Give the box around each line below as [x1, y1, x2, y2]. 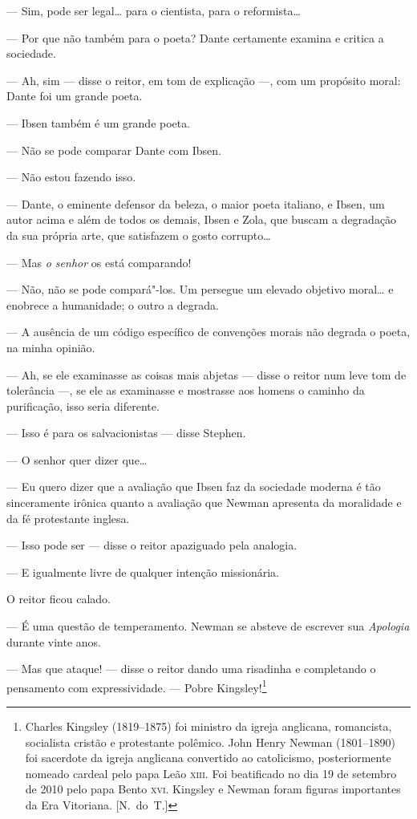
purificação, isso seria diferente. [6, 397, 160, 414]
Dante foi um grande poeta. [6, 87, 143, 104]
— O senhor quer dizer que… [6, 451, 148, 468]
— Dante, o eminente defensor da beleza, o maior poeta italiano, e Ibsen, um [6, 195, 385, 212]
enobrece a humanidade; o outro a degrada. [6, 296, 219, 313]
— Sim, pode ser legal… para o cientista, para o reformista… [6, 2, 301, 18]
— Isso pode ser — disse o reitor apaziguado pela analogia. [6, 537, 298, 553]
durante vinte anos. [6, 633, 101, 650]
